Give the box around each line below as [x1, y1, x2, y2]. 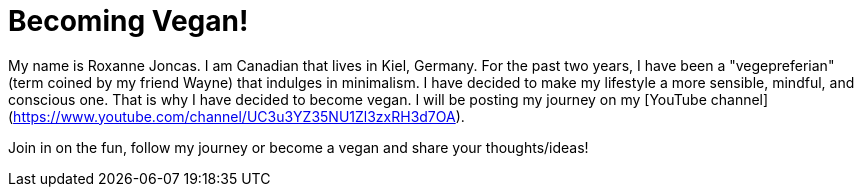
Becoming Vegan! [8, 4, 249, 38]
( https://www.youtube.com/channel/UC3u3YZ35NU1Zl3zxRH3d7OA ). [8, 107, 465, 125]
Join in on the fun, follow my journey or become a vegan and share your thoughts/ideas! [8, 138, 589, 156]
